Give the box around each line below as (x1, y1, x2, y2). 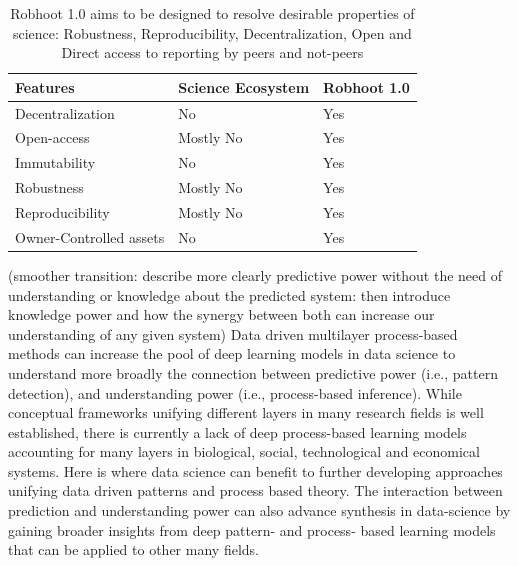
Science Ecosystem (178, 76, 310, 97)
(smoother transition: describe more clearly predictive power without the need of (8, 264, 503, 285)
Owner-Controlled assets (15, 226, 165, 247)
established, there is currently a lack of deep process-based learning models (8, 421, 467, 442)
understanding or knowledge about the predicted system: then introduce (8, 284, 451, 305)
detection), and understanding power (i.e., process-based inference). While (8, 382, 462, 403)
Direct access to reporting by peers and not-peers (61, 42, 364, 63)
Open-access (15, 127, 90, 148)
